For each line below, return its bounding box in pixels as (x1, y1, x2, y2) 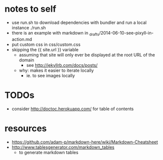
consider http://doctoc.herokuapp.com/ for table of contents (11, 106, 134, 112)
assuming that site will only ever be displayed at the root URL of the (19, 52, 155, 58)
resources (4, 123, 47, 134)
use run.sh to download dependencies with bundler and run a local (11, 20, 147, 25)
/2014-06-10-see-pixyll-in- (99, 30, 154, 36)
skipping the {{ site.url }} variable (11, 46, 79, 52)
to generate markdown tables (19, 149, 79, 155)
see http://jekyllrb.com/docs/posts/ (26, 62, 98, 68)
